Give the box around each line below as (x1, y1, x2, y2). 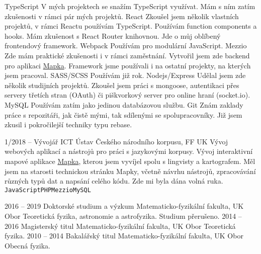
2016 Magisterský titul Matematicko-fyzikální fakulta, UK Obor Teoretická (5, 220, 236, 231)
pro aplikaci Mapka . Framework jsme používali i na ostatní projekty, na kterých (5, 60, 251, 70)
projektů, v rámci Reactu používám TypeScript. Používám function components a (5, 21, 257, 31)
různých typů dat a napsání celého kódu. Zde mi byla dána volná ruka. (5, 176, 223, 186)
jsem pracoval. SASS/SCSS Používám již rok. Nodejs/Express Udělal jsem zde (5, 70, 246, 80)
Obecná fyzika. (5, 240, 51, 250)
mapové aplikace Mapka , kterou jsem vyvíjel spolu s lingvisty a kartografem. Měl (5, 155, 255, 166)
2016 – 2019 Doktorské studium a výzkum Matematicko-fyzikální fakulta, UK (5, 201, 244, 211)
